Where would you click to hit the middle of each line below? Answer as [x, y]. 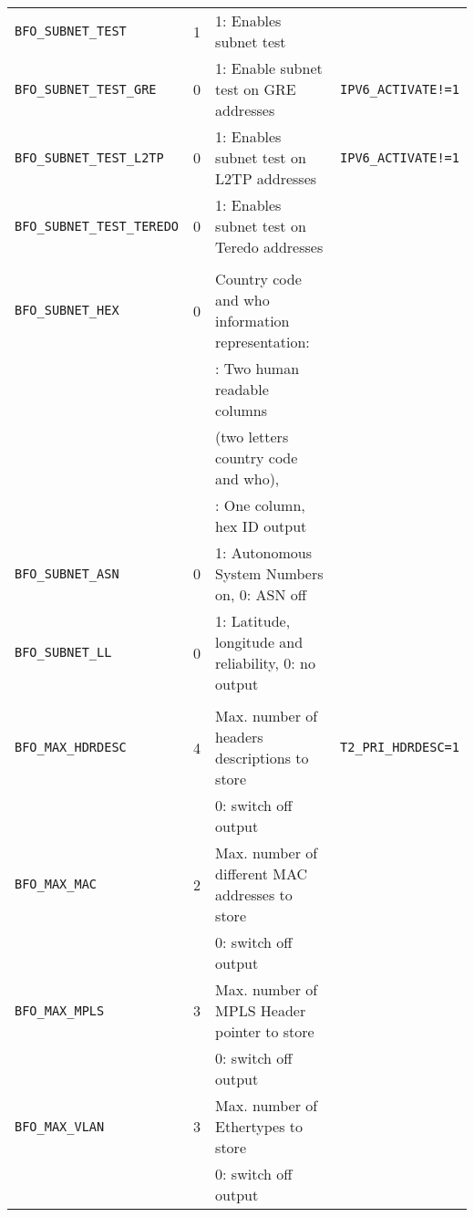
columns [242, 410]
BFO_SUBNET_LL [63, 652]
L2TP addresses [266, 178]
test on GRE [256, 89]
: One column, [260, 505]
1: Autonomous [263, 552]
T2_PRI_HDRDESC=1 [400, 747]
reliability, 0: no [265, 663]
